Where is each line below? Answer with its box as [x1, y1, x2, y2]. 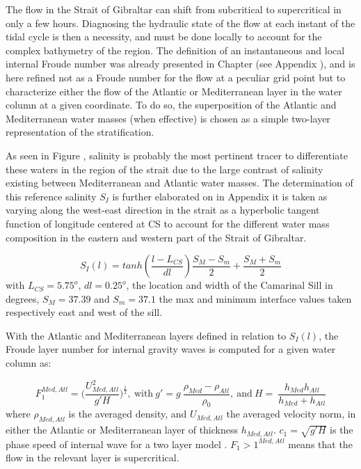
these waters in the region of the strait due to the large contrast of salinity [6, 161, 323, 176]
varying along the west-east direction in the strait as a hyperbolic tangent [6, 202, 320, 217]
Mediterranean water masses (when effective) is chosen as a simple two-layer [6, 111, 330, 125]
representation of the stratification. [6, 125, 154, 139]
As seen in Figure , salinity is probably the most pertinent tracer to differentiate [6, 148, 348, 162]
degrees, [6, 291, 40, 305]
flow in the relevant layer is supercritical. [6, 450, 179, 465]
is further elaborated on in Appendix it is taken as [112, 189, 328, 203]
